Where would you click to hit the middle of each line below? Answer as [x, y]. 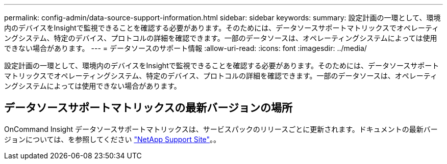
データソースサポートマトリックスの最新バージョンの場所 [148, 108]
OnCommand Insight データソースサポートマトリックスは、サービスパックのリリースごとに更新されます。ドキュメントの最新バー [221, 129]
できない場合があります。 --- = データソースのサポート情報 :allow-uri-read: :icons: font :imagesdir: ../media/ [185, 48]
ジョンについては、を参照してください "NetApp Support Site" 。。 [113, 139]
